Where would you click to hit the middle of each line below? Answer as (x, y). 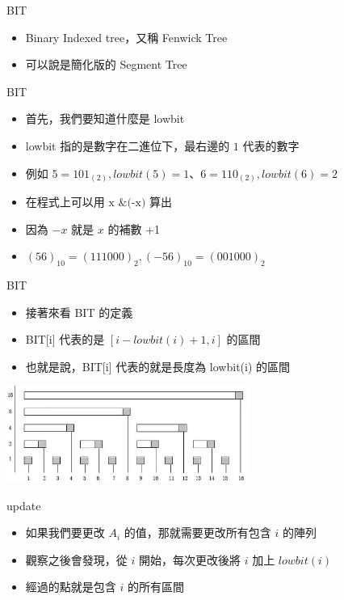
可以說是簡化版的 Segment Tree (106, 64)
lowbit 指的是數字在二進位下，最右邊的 (128, 145)
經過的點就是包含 (71, 587)
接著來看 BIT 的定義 (79, 312)
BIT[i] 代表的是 (65, 339)
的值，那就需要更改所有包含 (197, 532)
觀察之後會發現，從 (76, 559)
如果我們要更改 (65, 532)
